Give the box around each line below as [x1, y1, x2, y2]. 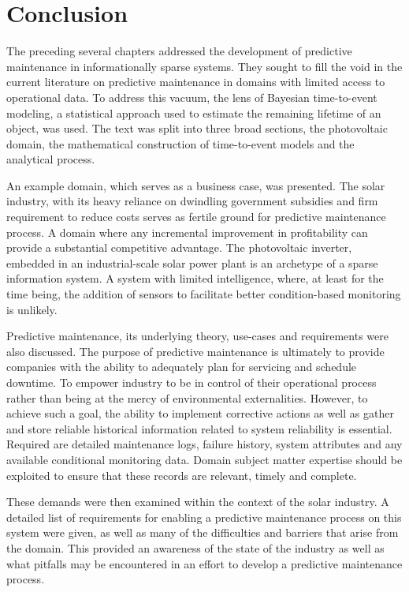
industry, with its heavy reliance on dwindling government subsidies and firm [6, 193, 378, 209]
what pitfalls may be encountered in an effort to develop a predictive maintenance [6, 555, 403, 571]
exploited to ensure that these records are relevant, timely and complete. [6, 466, 357, 483]
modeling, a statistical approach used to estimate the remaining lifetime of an [6, 104, 381, 121]
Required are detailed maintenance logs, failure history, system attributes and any [6, 436, 403, 452]
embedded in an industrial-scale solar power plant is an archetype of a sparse [6, 254, 378, 271]
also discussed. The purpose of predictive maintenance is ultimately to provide [6, 343, 385, 359]
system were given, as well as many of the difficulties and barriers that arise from [6, 524, 399, 541]
